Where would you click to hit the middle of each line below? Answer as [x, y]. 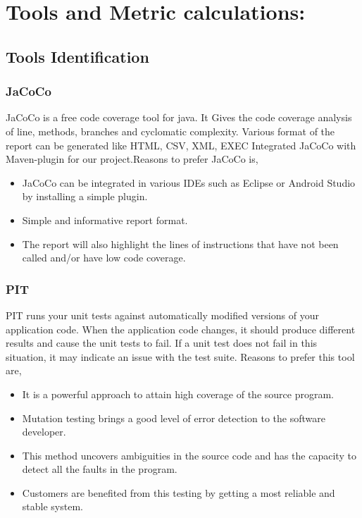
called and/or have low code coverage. [104, 258]
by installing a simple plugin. [85, 196]
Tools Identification [77, 56]
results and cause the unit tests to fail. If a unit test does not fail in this [162, 343]
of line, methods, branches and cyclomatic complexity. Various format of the [170, 131]
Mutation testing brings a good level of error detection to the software [174, 418]
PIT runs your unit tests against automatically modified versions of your [162, 315]
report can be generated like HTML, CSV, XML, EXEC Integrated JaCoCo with [181, 145]
